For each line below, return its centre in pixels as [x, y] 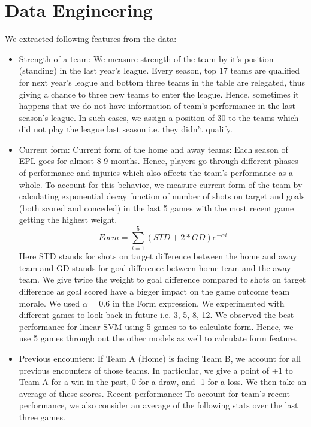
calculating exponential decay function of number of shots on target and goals [162, 196]
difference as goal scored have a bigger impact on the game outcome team [154, 291]
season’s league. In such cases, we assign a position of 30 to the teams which [159, 117]
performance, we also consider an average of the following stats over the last [158, 405]
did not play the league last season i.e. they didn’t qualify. [126, 129]
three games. [42, 417]
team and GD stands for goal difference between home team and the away [155, 267]
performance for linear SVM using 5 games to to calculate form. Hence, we [156, 326]
